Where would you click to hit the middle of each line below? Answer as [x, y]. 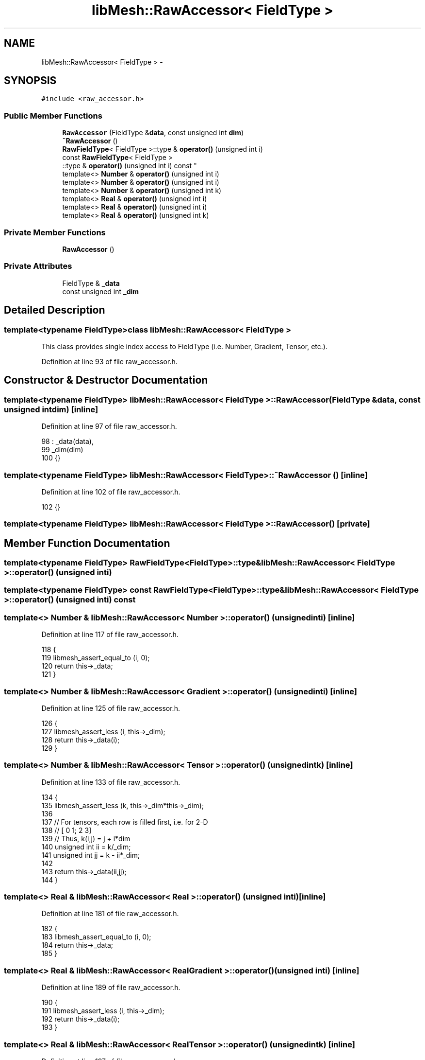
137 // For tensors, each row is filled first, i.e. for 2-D [125, 822]
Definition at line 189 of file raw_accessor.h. [111, 988]
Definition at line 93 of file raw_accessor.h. [109, 361]
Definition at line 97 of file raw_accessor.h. [109, 426]
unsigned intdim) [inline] [51, 409]
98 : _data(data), [68, 442]
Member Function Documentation [87, 543]
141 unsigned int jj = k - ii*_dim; [91, 855]
